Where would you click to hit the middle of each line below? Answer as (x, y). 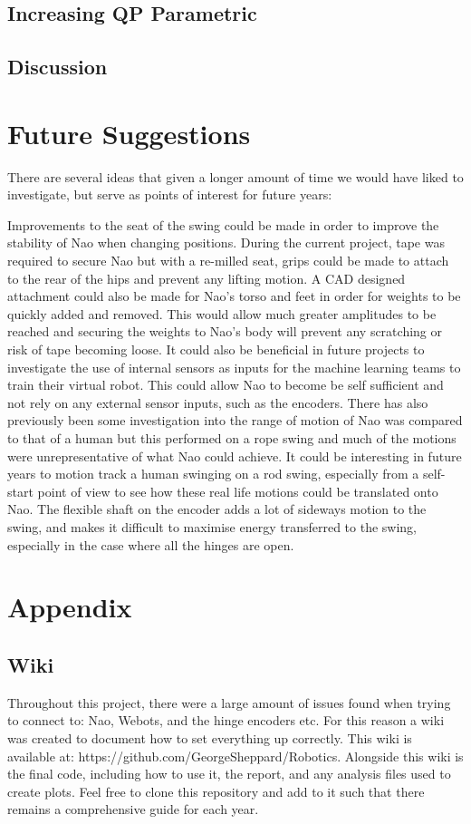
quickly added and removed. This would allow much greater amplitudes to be (222, 313)
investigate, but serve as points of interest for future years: (170, 194)
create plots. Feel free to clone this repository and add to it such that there (216, 791)
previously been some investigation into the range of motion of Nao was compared (235, 420)
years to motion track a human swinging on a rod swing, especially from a (213, 474)
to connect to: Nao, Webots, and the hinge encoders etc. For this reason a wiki (226, 720)
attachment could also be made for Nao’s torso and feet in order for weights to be (234, 296)
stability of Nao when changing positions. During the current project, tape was (226, 242)
